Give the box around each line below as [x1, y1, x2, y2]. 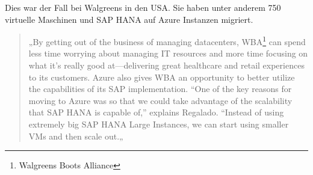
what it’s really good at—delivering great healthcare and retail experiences [28, 59, 305, 72]
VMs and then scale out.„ [28, 129, 123, 142]
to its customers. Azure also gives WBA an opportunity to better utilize [28, 70, 295, 83]
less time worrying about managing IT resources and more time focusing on [28, 47, 308, 60]
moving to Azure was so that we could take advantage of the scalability [28, 94, 293, 106]
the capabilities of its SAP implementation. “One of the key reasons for [28, 82, 292, 95]
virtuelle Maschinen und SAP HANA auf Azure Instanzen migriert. [5, 13, 253, 25]
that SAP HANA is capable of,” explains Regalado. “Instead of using [28, 106, 284, 118]
